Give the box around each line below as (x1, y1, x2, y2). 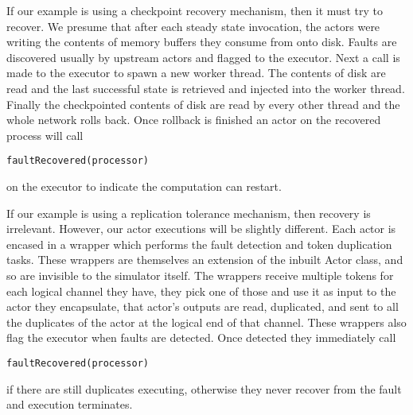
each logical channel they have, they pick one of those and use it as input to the (6, 282, 396, 299)
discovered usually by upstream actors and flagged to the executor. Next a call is (6, 48, 400, 65)
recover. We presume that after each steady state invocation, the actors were (6, 17, 380, 34)
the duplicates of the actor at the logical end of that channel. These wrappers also (6, 313, 407, 330)
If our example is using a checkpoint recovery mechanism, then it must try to (6, 2, 383, 18)
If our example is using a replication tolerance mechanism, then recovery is (6, 204, 371, 221)
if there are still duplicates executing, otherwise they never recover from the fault (6, 380, 402, 397)
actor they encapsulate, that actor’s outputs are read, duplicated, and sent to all (6, 298, 399, 315)
